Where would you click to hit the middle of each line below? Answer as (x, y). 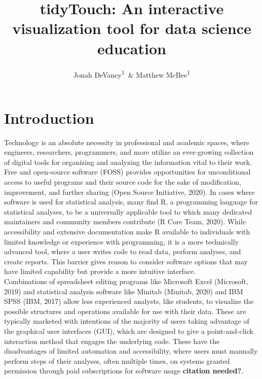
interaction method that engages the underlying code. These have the (112, 341)
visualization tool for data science (132, 28)
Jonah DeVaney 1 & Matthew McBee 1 (132, 74)
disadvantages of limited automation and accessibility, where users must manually (131, 351)
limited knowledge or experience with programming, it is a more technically (122, 241)
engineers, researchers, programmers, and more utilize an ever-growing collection (129, 152)
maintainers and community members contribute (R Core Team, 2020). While (125, 221)
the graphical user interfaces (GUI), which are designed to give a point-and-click (129, 331)
